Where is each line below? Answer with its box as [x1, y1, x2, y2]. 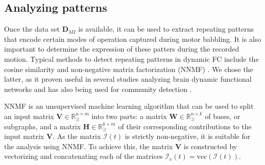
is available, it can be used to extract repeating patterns [78, 23, 254, 34]
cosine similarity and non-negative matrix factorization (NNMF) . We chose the [4, 63, 253, 74]
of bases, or [205, 110, 240, 121]
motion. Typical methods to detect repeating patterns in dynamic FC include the [4, 53, 259, 64]
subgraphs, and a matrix [4, 121, 81, 131]
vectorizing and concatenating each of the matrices [4, 151, 163, 161]
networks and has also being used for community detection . [4, 83, 192, 94]
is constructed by [183, 140, 237, 151]
